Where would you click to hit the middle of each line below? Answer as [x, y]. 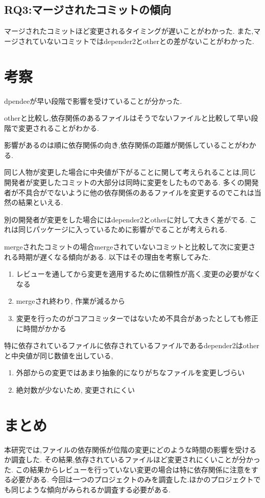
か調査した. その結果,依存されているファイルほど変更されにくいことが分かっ [132, 459]
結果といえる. [41, 202]
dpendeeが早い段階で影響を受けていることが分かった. [93, 100]
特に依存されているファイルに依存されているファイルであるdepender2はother [132, 345]
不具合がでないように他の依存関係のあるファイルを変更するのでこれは [136, 192]
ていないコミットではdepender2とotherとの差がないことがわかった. [143, 41]
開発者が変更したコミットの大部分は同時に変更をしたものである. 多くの [124, 182]
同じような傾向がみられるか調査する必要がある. [91, 490]
